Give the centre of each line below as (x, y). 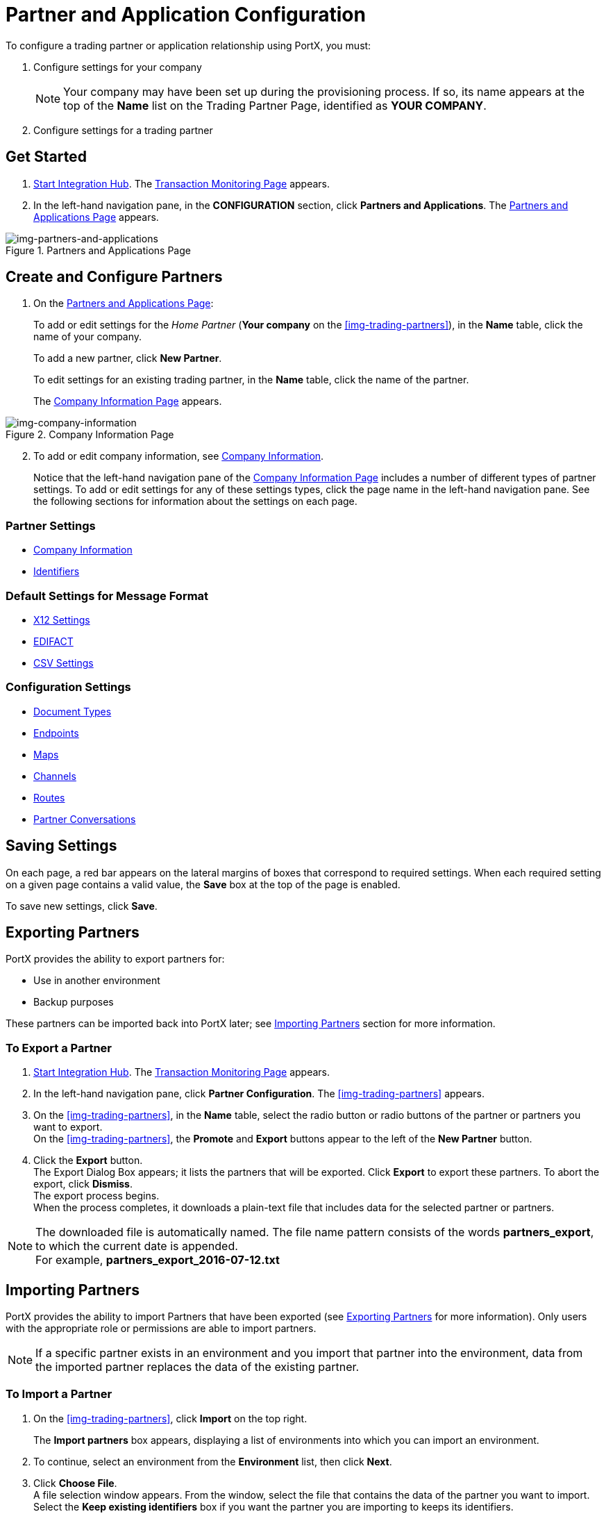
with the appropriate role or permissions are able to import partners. (161, 1328)
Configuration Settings (68, 687)
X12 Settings (62, 619)
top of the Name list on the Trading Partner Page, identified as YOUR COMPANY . (275, 105)
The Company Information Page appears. (128, 401)
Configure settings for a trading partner (123, 130)
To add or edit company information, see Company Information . (179, 456)
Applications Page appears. (96, 217)
